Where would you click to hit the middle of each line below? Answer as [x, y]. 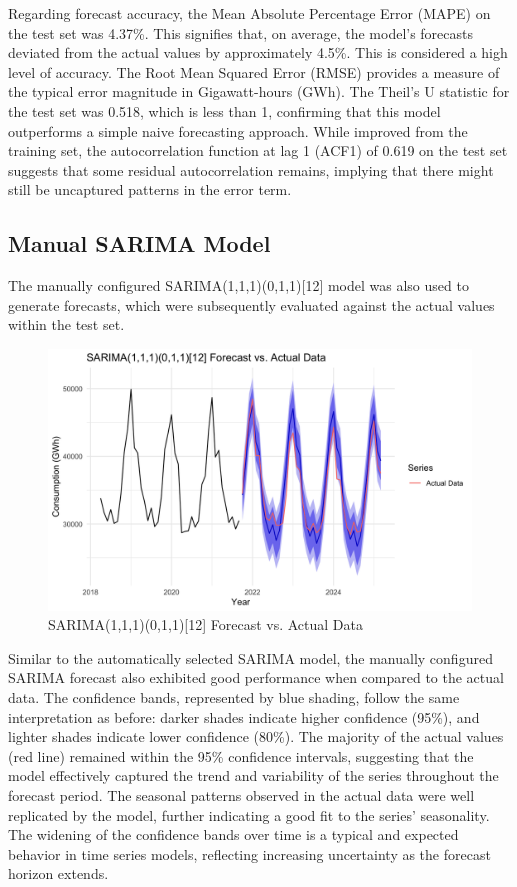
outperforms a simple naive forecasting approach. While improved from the [238, 130]
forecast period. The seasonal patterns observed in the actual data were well [241, 794]
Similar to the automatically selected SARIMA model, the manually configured [250, 657]
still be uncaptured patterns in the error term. [150, 189]
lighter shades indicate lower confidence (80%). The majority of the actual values [256, 736]
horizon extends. [58, 873]
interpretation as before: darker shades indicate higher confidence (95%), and [244, 716]
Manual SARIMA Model [139, 243]
